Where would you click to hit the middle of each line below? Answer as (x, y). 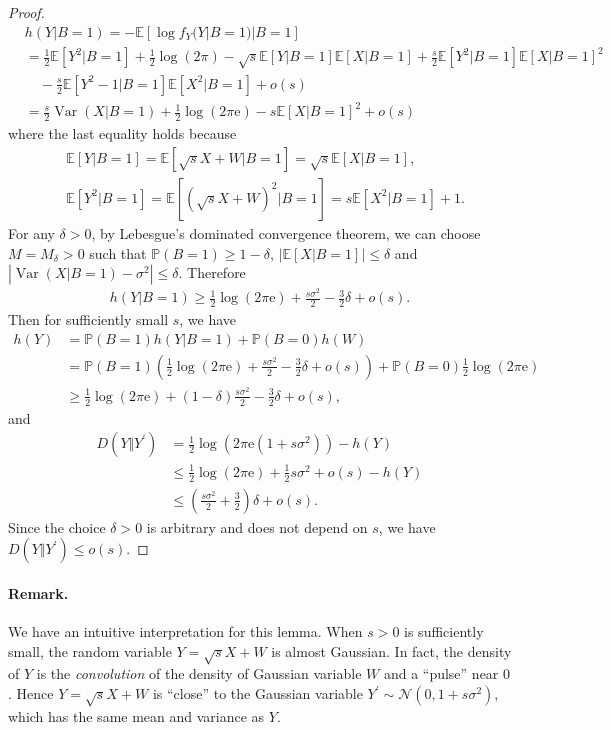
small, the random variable (90, 650)
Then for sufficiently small (88, 319)
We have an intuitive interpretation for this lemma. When (185, 631)
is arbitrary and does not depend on (257, 526)
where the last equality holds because (122, 133)
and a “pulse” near (441, 673)
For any (31, 232)
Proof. (26, 12)
